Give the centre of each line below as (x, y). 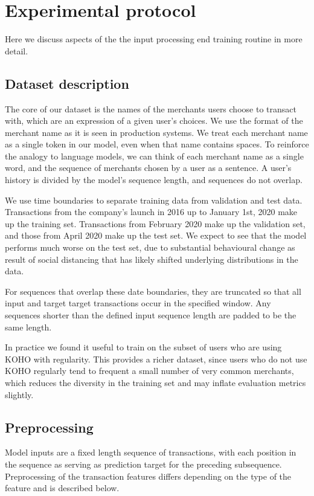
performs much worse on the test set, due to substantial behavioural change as (150, 247)
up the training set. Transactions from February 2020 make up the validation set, (155, 223)
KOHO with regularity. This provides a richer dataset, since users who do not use (156, 359)
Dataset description (67, 83)
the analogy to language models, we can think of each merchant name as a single (154, 156)
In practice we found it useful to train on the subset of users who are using (143, 347)
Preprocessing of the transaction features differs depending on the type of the (148, 476)
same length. (28, 327)
